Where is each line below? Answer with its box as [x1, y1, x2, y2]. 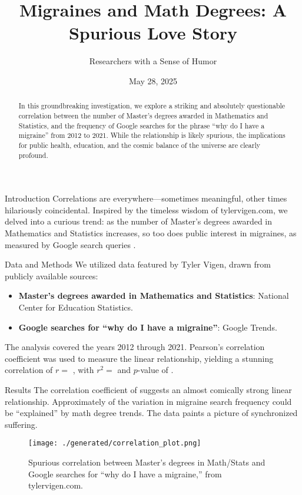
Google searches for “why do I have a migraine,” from [28, 467, 222, 480]
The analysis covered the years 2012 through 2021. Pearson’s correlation [5, 341, 265, 353]
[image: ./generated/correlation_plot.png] [28, 439, 201, 448]
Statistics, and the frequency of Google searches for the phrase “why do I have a [18, 120, 265, 130]
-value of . [137, 364, 174, 376]
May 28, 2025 [128, 74, 178, 87]
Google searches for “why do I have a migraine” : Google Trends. [18, 321, 277, 333]
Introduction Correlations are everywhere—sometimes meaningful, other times [5, 192, 287, 204]
